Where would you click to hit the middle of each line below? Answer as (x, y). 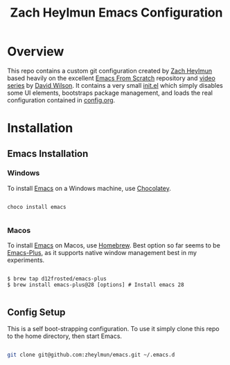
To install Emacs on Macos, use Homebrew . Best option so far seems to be (114, 245)
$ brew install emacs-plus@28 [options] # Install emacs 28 (96, 285)
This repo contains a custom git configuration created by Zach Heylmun (110, 71)
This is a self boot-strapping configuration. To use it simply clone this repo (113, 328)
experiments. (26, 260)
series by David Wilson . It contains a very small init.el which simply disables (115, 85)
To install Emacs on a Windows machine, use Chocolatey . (89, 188)
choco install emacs (37, 207)
